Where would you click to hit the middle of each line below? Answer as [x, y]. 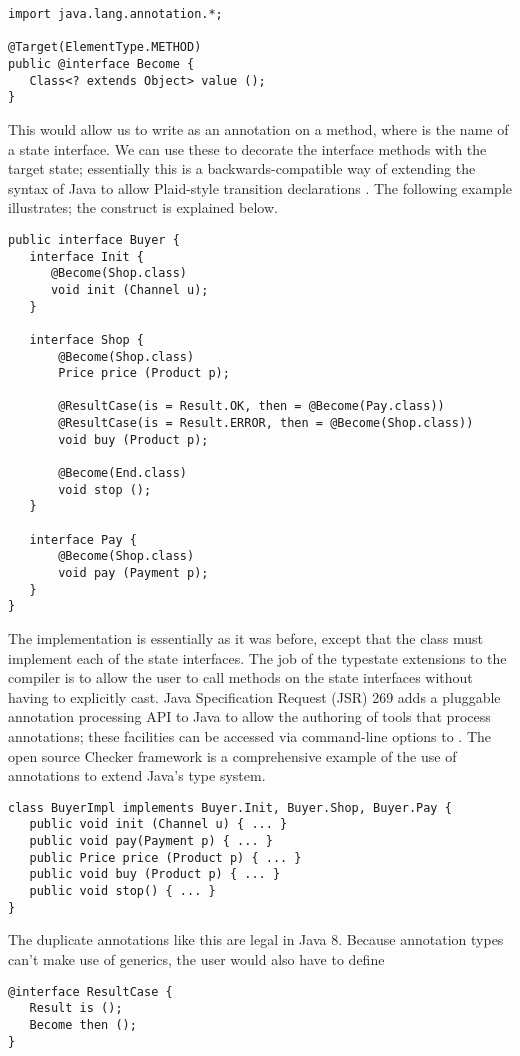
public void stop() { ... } [122, 891]
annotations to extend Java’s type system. [137, 775]
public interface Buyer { [94, 239]
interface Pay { [83, 539]
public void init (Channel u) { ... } [158, 824]
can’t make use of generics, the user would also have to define [196, 958]
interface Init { [87, 256]
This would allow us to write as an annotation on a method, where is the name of [258, 128]
